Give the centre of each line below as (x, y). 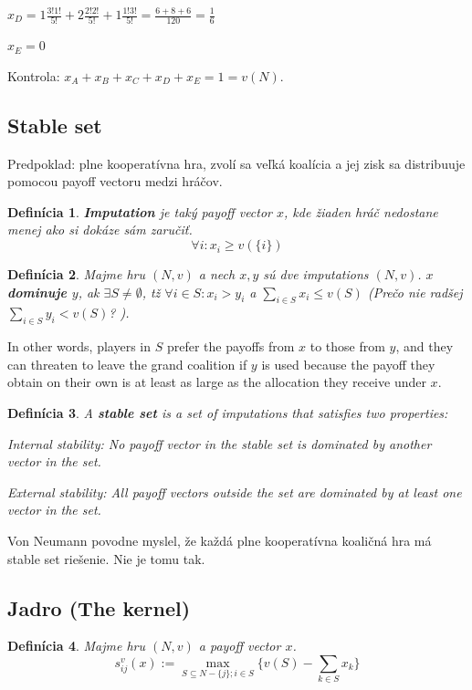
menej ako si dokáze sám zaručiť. (100, 230)
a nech (217, 274)
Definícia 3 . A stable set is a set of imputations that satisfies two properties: (228, 413)
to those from (347, 346)
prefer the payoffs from (231, 346)
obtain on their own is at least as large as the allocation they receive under (217, 382)
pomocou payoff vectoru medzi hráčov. (115, 181)
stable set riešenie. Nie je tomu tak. (106, 558)
